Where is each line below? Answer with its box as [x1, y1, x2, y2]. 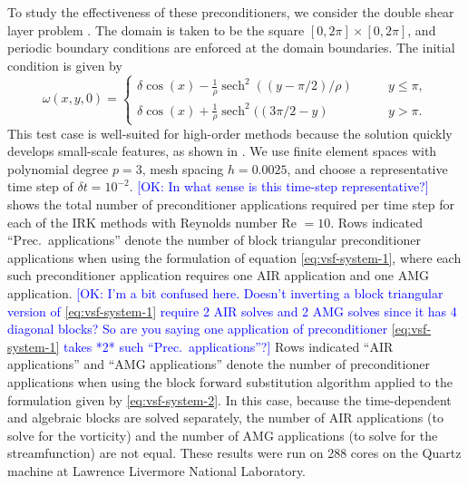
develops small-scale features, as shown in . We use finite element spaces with [7, 141, 437, 160]
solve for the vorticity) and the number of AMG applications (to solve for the [7, 425, 438, 444]
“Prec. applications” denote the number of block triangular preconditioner [7, 230, 421, 249]
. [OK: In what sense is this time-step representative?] [129, 177, 429, 196]
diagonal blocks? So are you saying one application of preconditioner [7, 319, 388, 338]
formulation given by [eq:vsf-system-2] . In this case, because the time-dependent [7, 390, 452, 409]
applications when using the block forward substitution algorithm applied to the [7, 372, 453, 391]
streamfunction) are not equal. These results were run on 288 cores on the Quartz [7, 443, 462, 462]
